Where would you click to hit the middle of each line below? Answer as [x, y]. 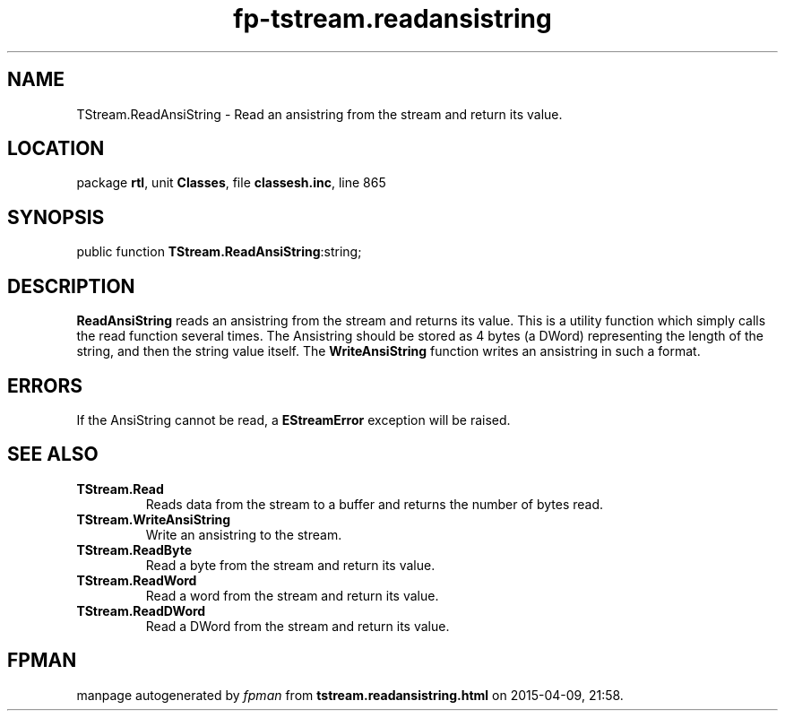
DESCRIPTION [71, 286]
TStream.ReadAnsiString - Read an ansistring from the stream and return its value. [319, 114]
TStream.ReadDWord [141, 610]
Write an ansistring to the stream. [244, 534]
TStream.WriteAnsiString [154, 519]
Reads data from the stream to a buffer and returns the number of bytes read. [375, 504]
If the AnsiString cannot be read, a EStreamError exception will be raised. [293, 420]
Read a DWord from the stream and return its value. [298, 626]
